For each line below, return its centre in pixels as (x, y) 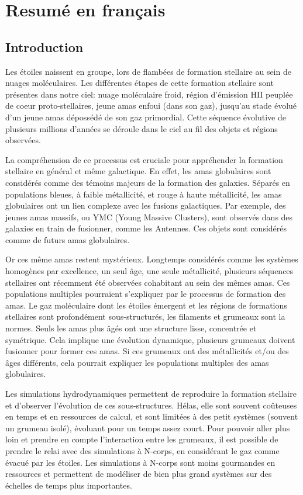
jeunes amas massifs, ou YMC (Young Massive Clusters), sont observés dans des (149, 217)
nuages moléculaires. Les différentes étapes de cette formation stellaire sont (140, 83)
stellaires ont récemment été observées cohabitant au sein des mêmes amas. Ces (148, 282)
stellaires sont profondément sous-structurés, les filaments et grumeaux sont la (145, 316)
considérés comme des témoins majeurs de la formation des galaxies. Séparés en (148, 182)
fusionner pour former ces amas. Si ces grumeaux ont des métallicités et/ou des (147, 351)
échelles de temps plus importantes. (69, 485)
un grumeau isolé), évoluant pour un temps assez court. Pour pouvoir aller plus (148, 427)
